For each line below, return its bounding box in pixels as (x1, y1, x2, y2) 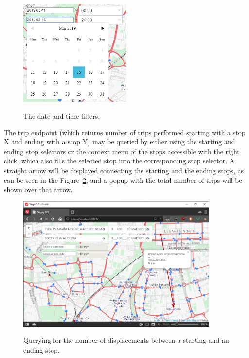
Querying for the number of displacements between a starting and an (23, 335, 229, 345)
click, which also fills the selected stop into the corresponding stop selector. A (4, 156, 235, 166)
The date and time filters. (23, 110, 100, 120)
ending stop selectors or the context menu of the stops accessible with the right (4, 146, 240, 156)
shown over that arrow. (4, 184, 73, 195)
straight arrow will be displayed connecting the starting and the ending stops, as (4, 165, 244, 175)
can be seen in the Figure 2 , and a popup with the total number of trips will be (4, 175, 242, 185)
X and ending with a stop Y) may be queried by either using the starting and (4, 137, 235, 147)
